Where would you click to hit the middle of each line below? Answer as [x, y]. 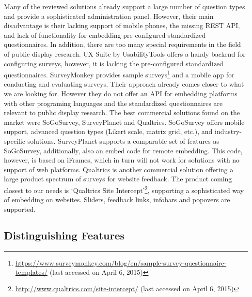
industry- [228, 131]
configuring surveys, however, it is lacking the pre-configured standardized [114, 63]
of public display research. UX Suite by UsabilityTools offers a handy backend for [125, 53]
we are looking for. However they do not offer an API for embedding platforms [121, 93]
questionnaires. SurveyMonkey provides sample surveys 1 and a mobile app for [119, 74]
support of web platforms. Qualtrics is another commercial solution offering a [119, 169]
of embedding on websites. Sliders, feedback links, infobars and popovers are [117, 200]
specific [15, 141]
